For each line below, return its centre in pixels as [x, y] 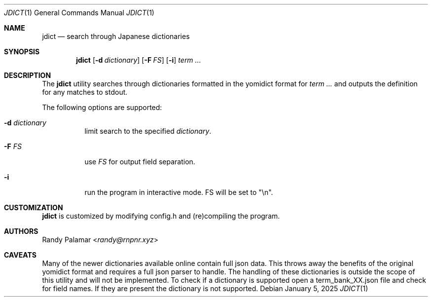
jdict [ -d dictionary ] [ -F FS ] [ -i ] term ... [139, 60]
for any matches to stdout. [85, 92]
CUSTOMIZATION [34, 207]
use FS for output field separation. [140, 162]
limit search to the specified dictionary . [148, 131]
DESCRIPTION [28, 75]
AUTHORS [21, 231]
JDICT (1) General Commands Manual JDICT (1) [79, 13]
